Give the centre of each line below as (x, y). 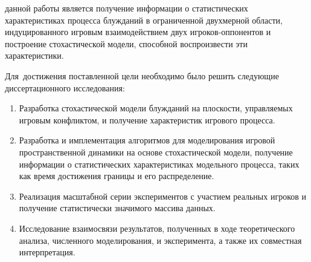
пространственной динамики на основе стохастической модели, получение (156, 152)
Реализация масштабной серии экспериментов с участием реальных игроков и (162, 196)
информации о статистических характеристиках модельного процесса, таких (159, 164)
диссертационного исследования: (65, 87)
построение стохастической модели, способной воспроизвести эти (126, 43)
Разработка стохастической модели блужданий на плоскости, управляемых (156, 108)
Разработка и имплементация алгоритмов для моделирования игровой (147, 140)
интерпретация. (47, 252)
